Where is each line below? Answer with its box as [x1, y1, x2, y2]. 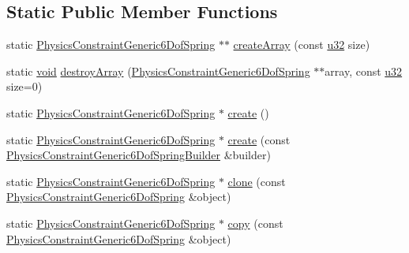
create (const [227, 131, 291, 147]
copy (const [227, 214, 283, 231]
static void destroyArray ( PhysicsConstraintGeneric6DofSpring [6, 62, 310, 79]
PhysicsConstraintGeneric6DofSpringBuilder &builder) [6, 147, 271, 163]
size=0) [6, 78, 43, 95]
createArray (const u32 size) [233, 36, 370, 53]
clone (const [227, 173, 286, 189]
